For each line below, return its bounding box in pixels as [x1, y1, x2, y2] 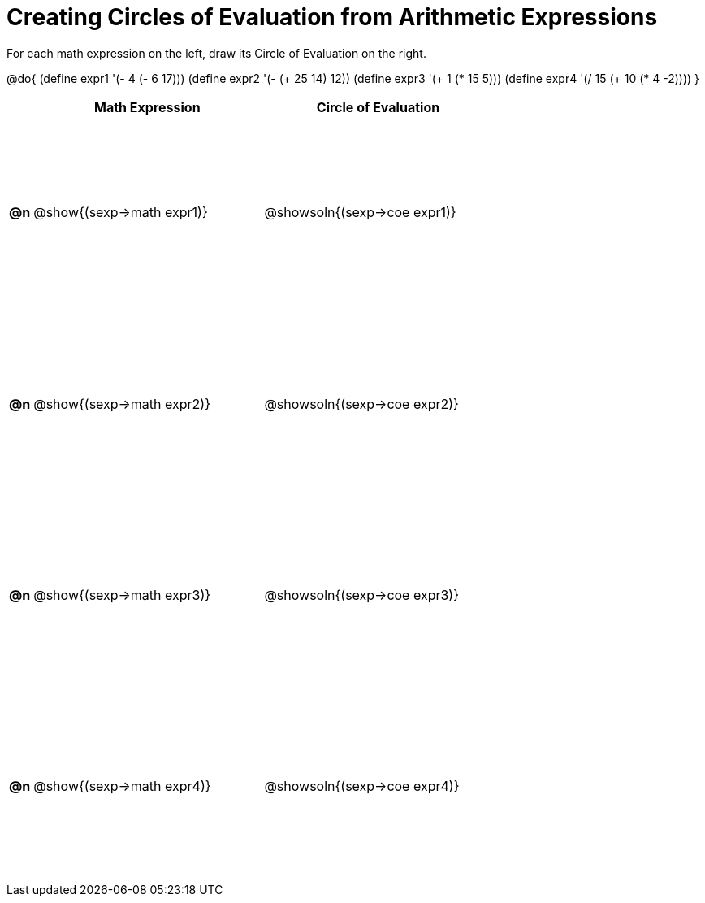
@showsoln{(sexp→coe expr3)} [264, 587, 460, 604]
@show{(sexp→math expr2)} [33, 395, 210, 412]
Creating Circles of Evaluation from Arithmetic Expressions [6, 3, 658, 31]
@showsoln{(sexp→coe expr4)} [264, 778, 460, 795]
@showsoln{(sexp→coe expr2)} [264, 395, 459, 412]
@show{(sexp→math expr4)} [33, 778, 211, 795]
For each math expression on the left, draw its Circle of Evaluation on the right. [6, 46, 426, 60]
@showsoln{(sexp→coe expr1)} [264, 204, 456, 221]
